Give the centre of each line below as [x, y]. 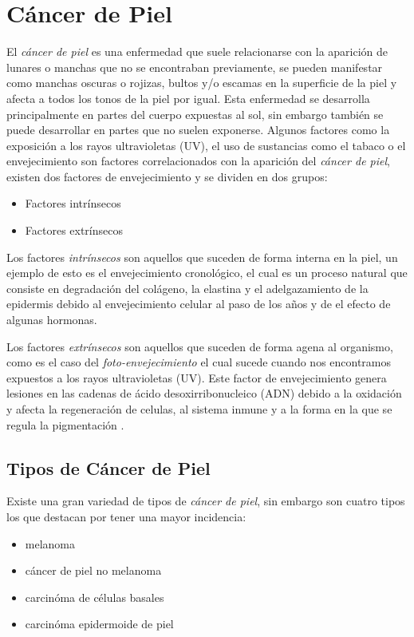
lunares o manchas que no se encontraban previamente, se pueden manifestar [195, 67]
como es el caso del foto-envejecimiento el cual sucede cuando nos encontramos [199, 362]
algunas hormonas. [52, 320]
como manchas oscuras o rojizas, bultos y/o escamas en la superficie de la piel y [202, 83]
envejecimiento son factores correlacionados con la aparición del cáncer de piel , [198, 161]
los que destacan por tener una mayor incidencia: [126, 516]
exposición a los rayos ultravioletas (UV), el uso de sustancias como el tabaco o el [206, 145]
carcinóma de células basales [95, 597]
